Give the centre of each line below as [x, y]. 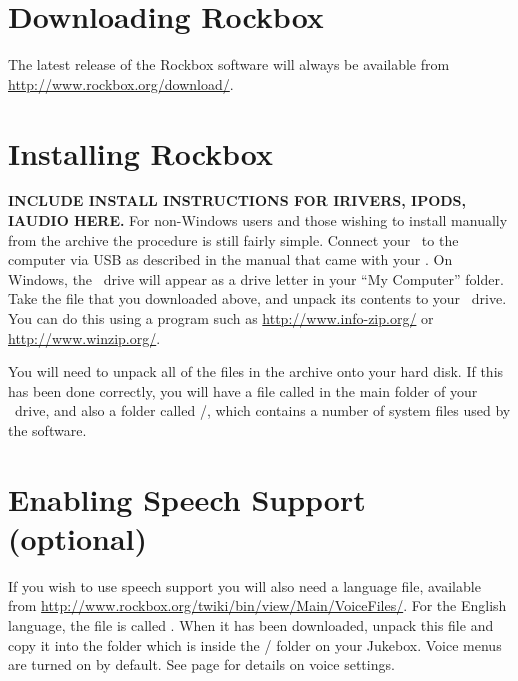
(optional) [78, 537]
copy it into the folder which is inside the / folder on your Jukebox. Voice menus [255, 644]
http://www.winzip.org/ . [84, 337]
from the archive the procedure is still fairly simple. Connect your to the [233, 239]
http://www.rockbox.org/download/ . [121, 83]
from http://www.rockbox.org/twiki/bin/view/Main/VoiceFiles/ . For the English [257, 605]
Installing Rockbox [141, 152]
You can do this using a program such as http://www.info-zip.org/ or [221, 318]
